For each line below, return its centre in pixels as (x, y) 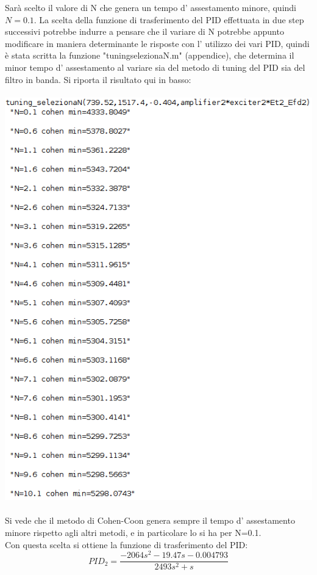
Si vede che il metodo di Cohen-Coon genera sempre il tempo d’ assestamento (150, 520)
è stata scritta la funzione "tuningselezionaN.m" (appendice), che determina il (150, 55)
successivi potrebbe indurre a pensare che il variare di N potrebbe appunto (144, 31)
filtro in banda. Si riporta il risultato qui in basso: (98, 79)
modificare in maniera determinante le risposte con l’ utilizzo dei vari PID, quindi (157, 43)
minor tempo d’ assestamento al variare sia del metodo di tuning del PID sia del (155, 67)
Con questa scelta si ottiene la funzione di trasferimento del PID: (126, 544)
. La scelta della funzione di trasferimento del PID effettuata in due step (169, 19)
